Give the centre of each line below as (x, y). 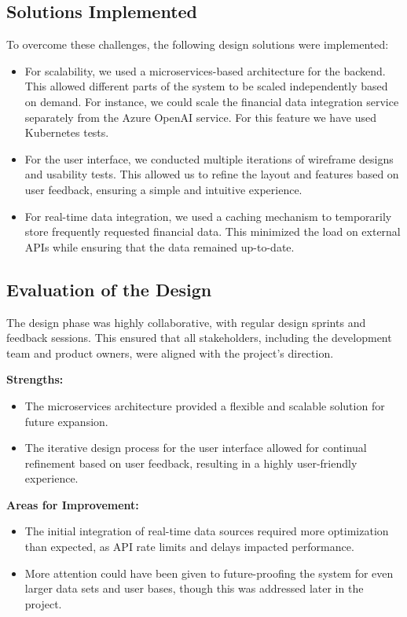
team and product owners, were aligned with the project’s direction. (170, 353)
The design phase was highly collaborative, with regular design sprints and (186, 322)
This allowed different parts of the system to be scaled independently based (206, 86)
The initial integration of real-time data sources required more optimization (207, 531)
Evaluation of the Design (109, 289)
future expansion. (66, 421)
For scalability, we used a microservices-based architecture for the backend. (205, 70)
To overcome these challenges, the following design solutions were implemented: (198, 44)
